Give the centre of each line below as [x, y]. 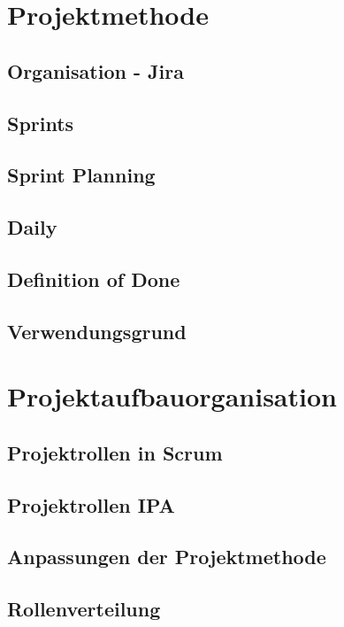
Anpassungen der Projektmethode [167, 557]
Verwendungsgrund [97, 331]
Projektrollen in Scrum [115, 452]
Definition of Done [94, 279]
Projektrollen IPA [91, 504]
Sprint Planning [81, 175]
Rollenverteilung [84, 609]
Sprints [41, 123]
